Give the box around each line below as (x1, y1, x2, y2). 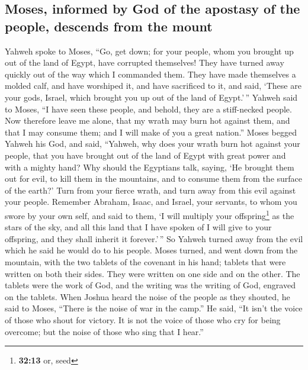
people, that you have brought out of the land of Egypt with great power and (5, 149, 286, 161)
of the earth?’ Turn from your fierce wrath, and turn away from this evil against (5, 184, 296, 196)
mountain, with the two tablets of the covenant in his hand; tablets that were (5, 255, 286, 268)
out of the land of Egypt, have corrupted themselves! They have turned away (5, 56, 284, 69)
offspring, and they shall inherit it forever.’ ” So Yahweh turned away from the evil (5, 232, 303, 244)
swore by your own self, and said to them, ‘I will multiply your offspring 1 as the (5, 207, 294, 221)
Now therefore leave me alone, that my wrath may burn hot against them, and (5, 114, 290, 127)
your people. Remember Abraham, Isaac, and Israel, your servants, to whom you (5, 195, 297, 208)
